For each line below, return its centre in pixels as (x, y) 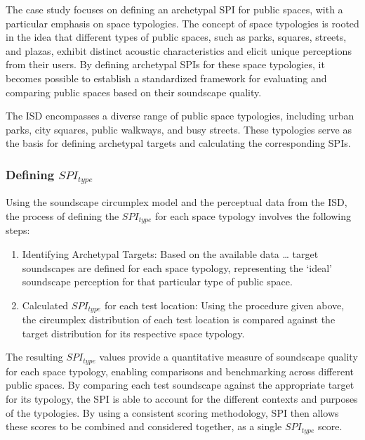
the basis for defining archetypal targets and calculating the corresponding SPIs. (178, 143)
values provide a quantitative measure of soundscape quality (228, 357)
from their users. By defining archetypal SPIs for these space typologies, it (165, 64)
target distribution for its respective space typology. (133, 333)
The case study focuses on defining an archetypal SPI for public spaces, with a (174, 9)
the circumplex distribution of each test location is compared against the (179, 319)
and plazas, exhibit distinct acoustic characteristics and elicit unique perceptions (179, 50)
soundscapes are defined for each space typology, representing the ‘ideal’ (177, 267)
